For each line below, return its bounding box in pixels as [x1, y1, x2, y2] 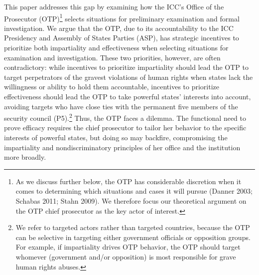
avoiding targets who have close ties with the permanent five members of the [4, 101, 238, 111]
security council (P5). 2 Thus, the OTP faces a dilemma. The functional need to [4, 111, 246, 123]
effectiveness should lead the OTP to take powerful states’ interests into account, [4, 91, 251, 101]
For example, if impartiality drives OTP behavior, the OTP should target [15, 242, 241, 252]
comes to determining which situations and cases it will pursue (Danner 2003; [15, 186, 253, 196]
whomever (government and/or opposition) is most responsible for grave [15, 251, 236, 262]
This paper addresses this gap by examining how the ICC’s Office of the [4, 1, 224, 11]
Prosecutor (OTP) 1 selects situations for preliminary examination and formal [4, 11, 240, 23]
